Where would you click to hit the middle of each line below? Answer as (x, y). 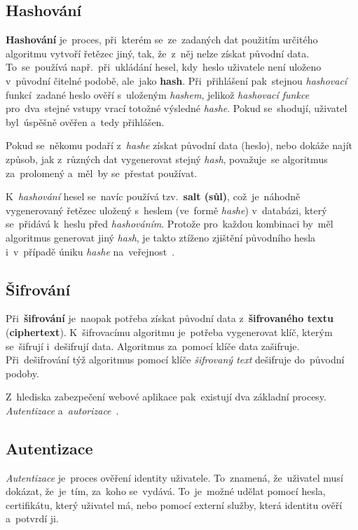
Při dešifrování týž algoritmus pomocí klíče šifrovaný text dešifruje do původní (175, 360)
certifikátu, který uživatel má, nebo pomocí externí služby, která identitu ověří (174, 504)
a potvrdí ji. (32, 518)
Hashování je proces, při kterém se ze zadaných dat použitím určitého (162, 40)
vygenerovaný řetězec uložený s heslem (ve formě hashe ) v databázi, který (166, 210)
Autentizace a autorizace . (62, 410)
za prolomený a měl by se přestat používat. (102, 173)
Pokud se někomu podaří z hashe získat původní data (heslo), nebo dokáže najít (179, 145)
